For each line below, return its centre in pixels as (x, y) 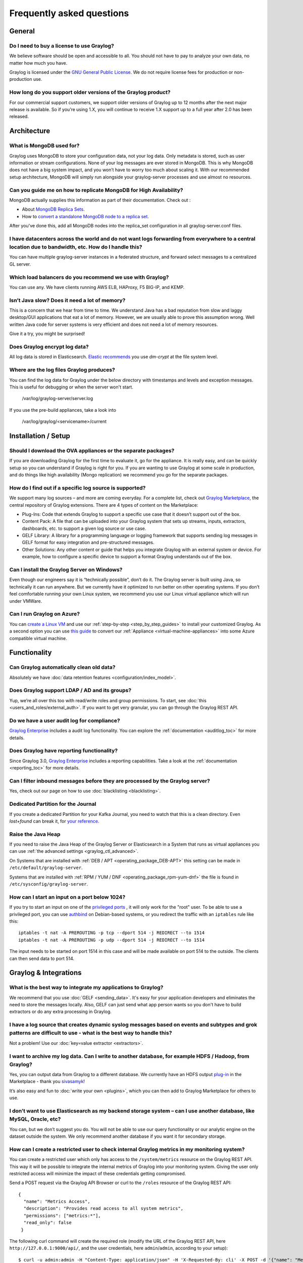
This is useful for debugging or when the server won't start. (71, 387)
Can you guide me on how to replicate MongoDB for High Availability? (96, 190)
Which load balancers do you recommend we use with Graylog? (89, 277)
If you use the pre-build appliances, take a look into (63, 410)
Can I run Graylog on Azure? (45, 614)
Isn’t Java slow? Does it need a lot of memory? (67, 300)
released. (19, 117)
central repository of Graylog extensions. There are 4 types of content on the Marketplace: (104, 505)
